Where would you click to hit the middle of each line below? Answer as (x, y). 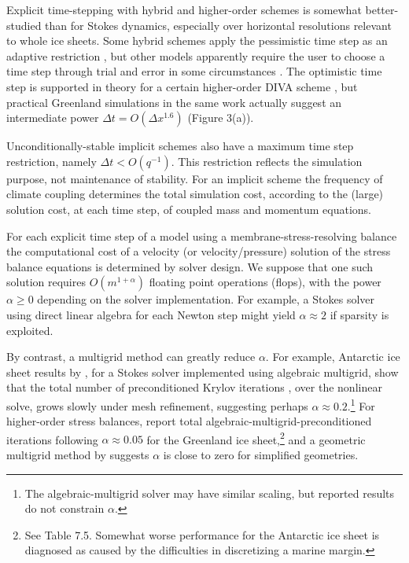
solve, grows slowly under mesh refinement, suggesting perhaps (157, 405)
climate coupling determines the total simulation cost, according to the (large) (195, 194)
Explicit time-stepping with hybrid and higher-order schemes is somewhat (184, 9)
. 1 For (361, 404)
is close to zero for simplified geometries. (261, 454)
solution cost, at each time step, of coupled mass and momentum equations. (189, 209)
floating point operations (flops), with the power (265, 282)
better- (382, 9)
